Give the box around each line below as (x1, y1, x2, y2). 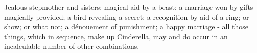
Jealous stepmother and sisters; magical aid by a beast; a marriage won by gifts (4, 2, 253, 12)
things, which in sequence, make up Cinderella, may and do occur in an (4, 31, 228, 41)
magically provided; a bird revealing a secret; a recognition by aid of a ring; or (4, 11, 249, 22)
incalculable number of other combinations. (4, 41, 139, 51)
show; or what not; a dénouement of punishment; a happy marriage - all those (4, 21, 248, 32)
